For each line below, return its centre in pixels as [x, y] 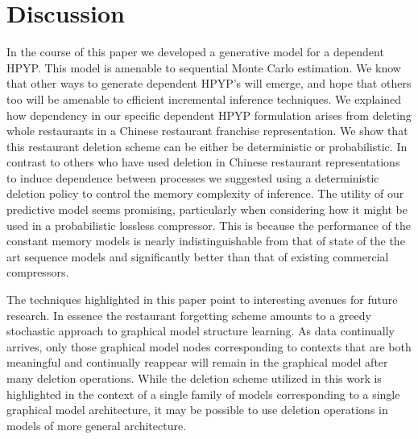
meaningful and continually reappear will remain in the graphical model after [197, 362]
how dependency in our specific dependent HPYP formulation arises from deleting [209, 115]
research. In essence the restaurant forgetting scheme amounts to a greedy [189, 315]
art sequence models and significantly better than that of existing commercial [198, 256]
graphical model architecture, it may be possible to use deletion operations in [197, 410]
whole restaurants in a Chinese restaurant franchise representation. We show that [207, 131]
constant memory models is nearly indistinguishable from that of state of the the [206, 241]
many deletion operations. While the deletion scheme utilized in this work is [194, 378]
